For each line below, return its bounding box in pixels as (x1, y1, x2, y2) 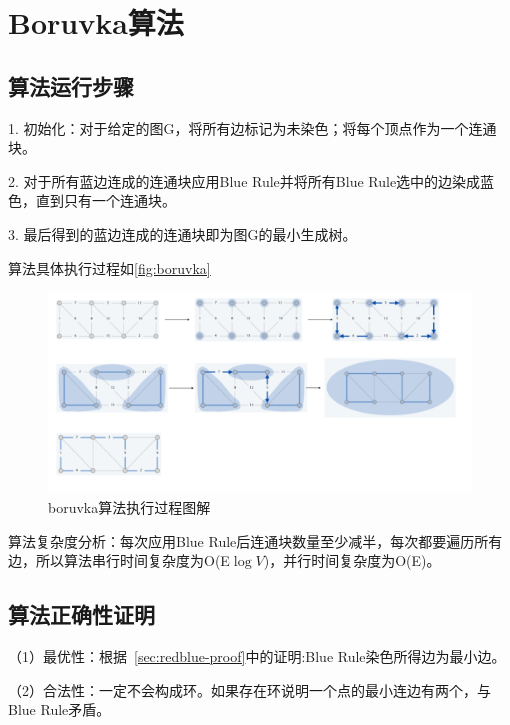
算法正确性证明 (8, 599, 155, 630)
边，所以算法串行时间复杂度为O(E (8, 550, 230, 571)
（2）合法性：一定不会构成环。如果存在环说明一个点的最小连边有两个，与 (8, 679, 491, 700)
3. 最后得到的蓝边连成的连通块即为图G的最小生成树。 (8, 223, 357, 244)
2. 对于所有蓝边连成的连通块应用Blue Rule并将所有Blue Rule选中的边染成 (8, 170, 481, 191)
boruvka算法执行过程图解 (48, 496, 211, 517)
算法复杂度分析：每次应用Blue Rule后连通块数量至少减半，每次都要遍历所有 (8, 530, 503, 551)
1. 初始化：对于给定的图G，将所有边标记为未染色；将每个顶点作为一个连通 (8, 117, 497, 138)
